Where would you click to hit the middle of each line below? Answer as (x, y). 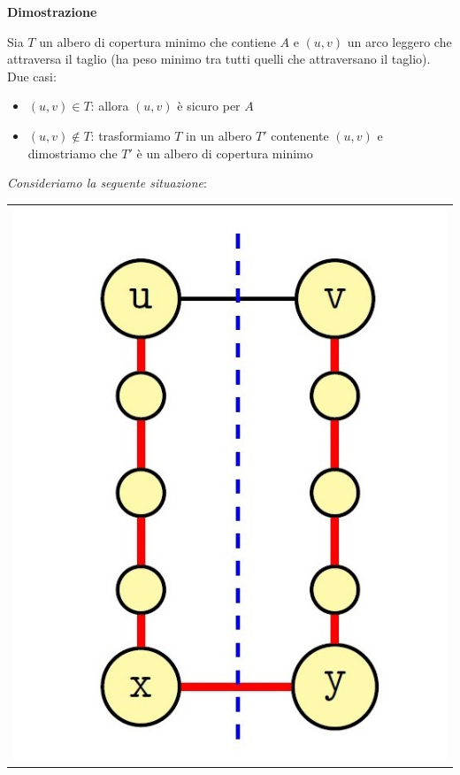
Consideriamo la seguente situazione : (107, 183)
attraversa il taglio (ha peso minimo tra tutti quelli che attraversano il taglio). (219, 59)
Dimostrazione (52, 12)
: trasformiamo (130, 135)
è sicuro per (209, 106)
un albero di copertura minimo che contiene (157, 41)
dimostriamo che (73, 153)
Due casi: (32, 76)
